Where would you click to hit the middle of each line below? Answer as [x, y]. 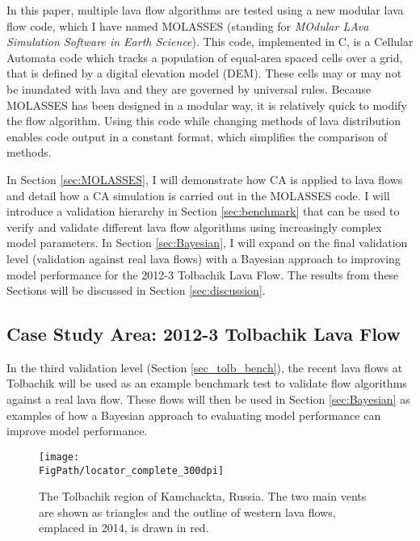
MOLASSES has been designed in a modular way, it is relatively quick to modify [207, 105]
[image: [59, 457]
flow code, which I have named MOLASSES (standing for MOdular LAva [188, 25]
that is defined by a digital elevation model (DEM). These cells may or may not [204, 73]
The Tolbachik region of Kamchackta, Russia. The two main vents [203, 496]
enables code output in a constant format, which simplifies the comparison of [197, 136]
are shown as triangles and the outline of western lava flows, [187, 512]
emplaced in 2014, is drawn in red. [124, 528]
